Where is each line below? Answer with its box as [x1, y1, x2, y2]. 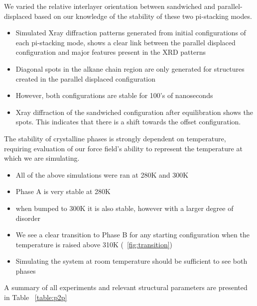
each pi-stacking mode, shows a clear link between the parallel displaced [15, 37, 236, 47]
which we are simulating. [4, 153, 80, 163]
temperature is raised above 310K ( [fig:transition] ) [15, 239, 173, 249]
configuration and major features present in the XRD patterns [15, 47, 206, 57]
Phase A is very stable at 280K [15, 186, 111, 197]
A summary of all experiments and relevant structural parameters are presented [4, 282, 248, 293]
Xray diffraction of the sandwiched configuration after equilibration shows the [15, 106, 253, 117]
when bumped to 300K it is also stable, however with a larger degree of [15, 203, 234, 213]
